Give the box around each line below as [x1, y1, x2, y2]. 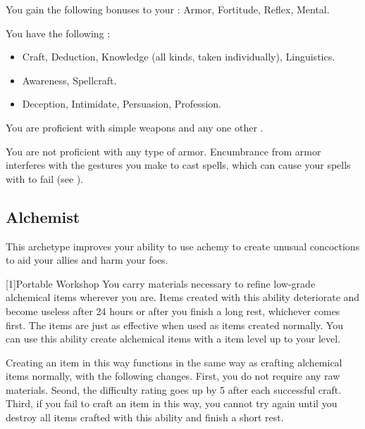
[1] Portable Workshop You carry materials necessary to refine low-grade [6, 276, 316, 290]
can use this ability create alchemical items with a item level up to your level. [6, 331, 341, 346]
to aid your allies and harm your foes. [6, 252, 168, 267]
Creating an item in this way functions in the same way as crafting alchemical [6, 354, 342, 369]
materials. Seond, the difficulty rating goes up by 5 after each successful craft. [6, 382, 342, 397]
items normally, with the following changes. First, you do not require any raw [6, 369, 340, 383]
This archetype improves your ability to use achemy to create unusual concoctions [6, 238, 360, 253]
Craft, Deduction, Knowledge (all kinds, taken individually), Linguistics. [22, 49, 335, 64]
